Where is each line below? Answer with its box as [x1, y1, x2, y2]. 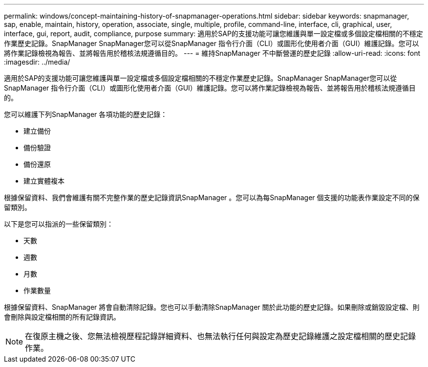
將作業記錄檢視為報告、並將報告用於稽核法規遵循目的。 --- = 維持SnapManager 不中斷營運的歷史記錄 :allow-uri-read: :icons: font [4, 49, 421, 57]
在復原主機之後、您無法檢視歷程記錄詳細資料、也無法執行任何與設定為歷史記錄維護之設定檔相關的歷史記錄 [25, 331, 416, 341]
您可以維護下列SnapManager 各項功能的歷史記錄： [4, 110, 168, 118]
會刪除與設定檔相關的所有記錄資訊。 [4, 313, 120, 321]
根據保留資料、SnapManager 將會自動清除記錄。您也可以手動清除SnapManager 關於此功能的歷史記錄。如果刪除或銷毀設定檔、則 [4, 303, 420, 311]
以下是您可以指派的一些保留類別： [4, 220, 113, 228]
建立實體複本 [23, 177, 64, 185]
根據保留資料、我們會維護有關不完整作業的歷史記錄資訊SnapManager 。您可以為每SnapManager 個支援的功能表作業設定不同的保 [4, 193, 420, 202]
